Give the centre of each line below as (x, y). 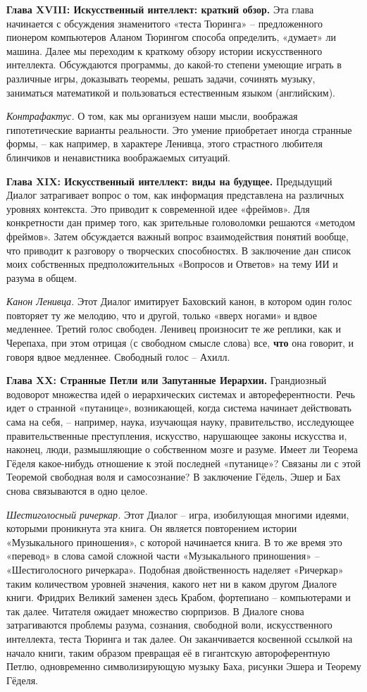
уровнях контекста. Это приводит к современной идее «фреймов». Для (158, 208)
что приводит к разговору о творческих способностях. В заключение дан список (179, 250)
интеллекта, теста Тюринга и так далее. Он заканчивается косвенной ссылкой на (180, 638)
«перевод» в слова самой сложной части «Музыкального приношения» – (163, 556)
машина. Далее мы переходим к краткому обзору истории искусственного (164, 50)
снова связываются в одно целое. (77, 490)
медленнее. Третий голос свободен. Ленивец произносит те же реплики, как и (174, 329)
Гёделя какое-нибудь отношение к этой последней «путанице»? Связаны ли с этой (183, 463)
